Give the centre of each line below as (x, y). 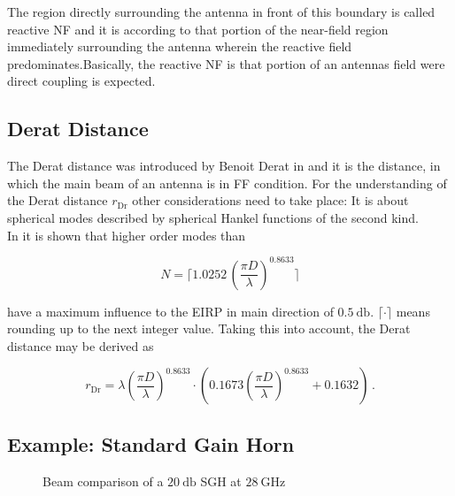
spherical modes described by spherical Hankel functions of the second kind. (213, 217)
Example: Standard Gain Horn (151, 443)
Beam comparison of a (103, 481)
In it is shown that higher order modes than (127, 235)
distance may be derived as (81, 345)
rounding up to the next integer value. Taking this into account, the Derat (209, 328)
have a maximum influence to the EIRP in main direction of (170, 311)
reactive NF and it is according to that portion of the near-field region (198, 29)
